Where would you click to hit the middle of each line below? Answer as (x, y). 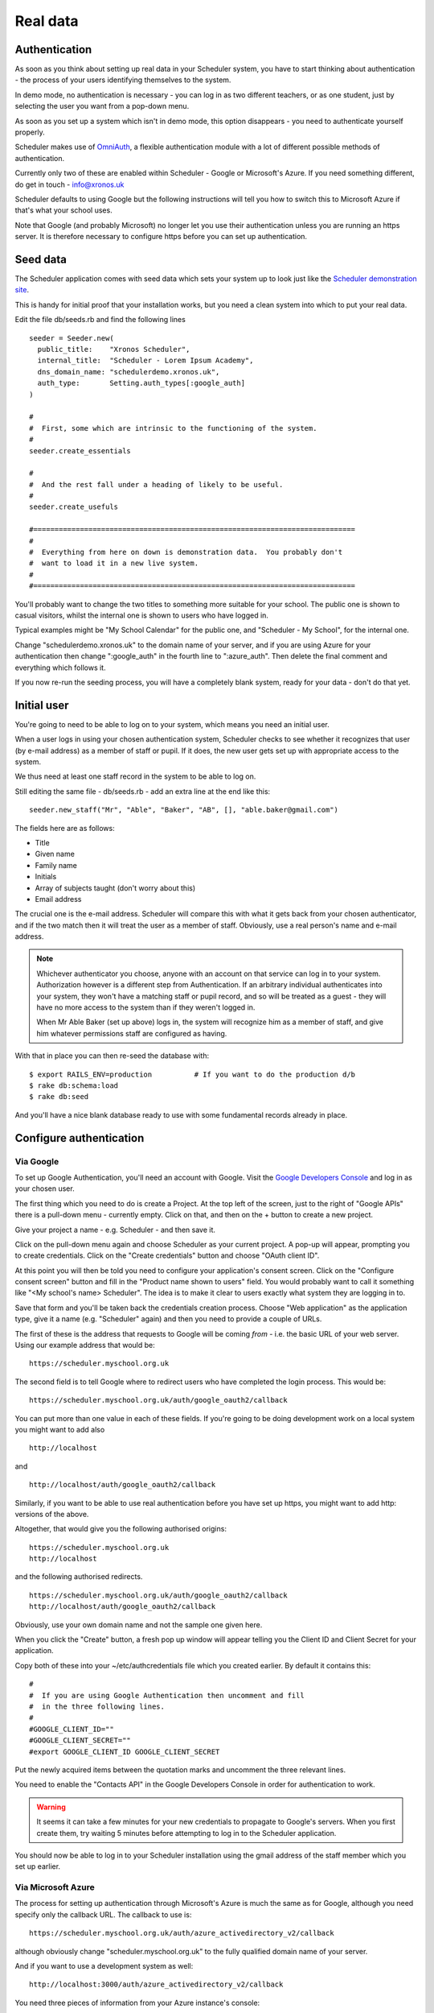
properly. (30, 132)
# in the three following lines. (97, 1707)
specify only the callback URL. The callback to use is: (103, 1914)
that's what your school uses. (63, 210)
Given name (55, 854)
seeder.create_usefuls (74, 507)
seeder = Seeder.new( (72, 338)
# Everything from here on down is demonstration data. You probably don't (186, 552)
